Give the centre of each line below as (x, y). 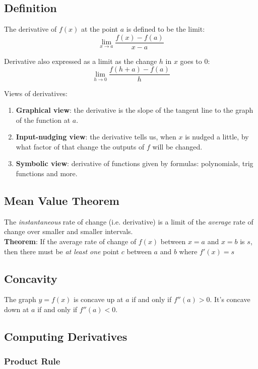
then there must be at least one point (62, 251)
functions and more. (47, 173)
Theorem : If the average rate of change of (70, 241)
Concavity (31, 278)
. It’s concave (230, 299)
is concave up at (99, 299)
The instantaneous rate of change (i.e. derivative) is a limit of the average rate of (129, 221)
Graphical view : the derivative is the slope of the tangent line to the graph (135, 110)
